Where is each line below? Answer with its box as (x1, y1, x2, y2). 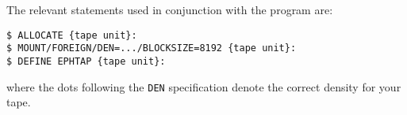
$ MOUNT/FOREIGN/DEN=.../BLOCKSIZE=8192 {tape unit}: (6, 43, 297, 54)
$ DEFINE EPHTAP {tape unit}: (6, 55, 166, 67)
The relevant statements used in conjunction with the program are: (6, 2, 333, 17)
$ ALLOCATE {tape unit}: (6, 29, 137, 41)
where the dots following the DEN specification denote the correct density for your (6, 78, 401, 95)
